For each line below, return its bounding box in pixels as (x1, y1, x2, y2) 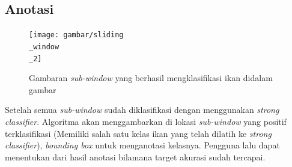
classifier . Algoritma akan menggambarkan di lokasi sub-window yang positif (5, 115, 287, 127)
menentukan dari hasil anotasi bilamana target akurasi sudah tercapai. (5, 150, 266, 163)
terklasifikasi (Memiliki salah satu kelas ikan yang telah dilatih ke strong (5, 127, 272, 139)
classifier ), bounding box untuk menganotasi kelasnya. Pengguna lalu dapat (5, 139, 280, 151)
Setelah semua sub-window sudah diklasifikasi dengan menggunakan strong (5, 103, 279, 116)
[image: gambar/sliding (29, 31, 124, 40)
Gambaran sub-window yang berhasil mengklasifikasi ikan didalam (29, 71, 273, 84)
